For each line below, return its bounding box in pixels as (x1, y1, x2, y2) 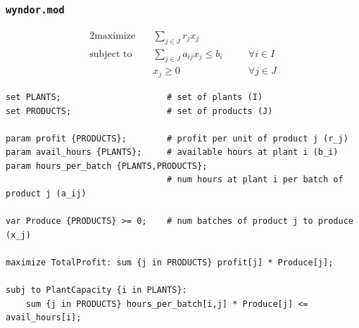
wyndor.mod (6, 4, 65, 15)
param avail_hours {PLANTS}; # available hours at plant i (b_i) (6, 147, 339, 158)
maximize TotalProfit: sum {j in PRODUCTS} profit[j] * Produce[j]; (6, 258, 334, 268)
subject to (89, 49, 132, 59)
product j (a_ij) (6, 189, 87, 199)
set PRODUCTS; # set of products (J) (6, 106, 273, 116)
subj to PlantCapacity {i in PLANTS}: (6, 285, 187, 296)
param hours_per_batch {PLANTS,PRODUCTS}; (6, 160, 208, 171)
